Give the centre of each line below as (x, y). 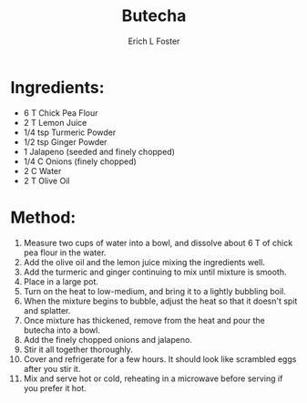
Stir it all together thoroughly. (78, 349)
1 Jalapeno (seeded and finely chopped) (99, 151)
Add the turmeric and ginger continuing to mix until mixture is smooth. (155, 272)
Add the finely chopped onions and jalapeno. (107, 339)
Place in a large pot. (61, 281)
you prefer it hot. (55, 387)
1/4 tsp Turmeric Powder (70, 132)
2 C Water (42, 170)
